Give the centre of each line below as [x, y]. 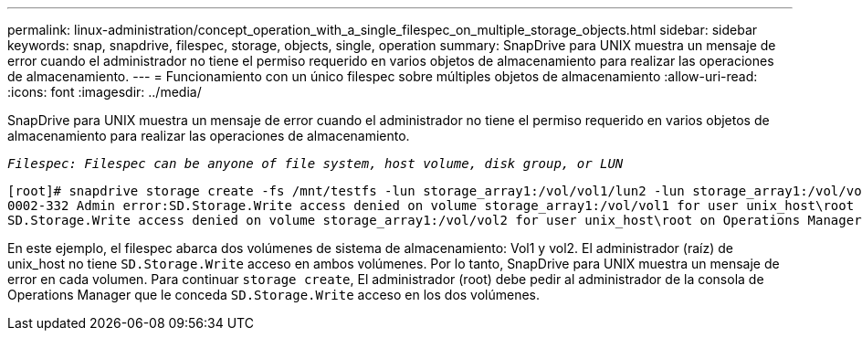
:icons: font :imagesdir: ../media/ [105, 92]
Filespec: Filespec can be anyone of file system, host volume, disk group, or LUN [315, 164]
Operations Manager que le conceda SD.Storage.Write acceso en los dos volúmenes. [274, 295]
